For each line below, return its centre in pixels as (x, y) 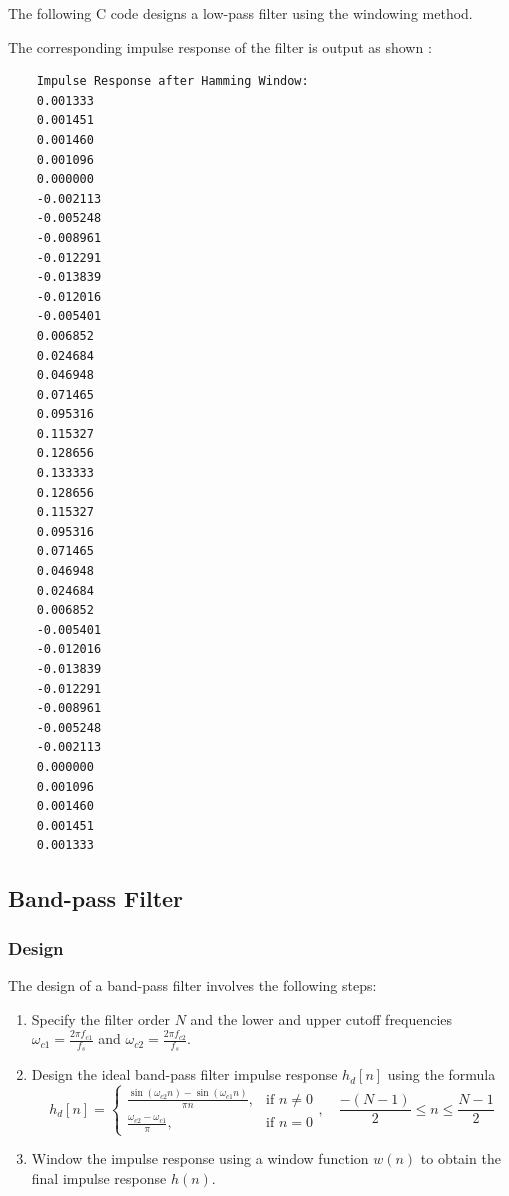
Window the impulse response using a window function (200, 1158)
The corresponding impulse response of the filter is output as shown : (220, 46)
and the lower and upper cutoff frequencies (321, 1018)
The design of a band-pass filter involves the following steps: (192, 984)
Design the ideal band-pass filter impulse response (184, 1074)
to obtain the (460, 1158)
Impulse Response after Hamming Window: (172, 81)
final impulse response (99, 1177)
